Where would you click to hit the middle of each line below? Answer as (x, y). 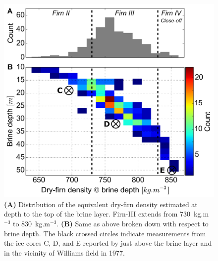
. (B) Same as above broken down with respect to (133, 224)
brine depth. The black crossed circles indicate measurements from (105, 233)
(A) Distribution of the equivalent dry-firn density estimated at (101, 204)
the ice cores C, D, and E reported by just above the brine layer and (108, 243)
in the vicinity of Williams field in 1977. (64, 252)
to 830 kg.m (31, 224)
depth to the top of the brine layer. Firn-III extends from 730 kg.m (107, 214)
